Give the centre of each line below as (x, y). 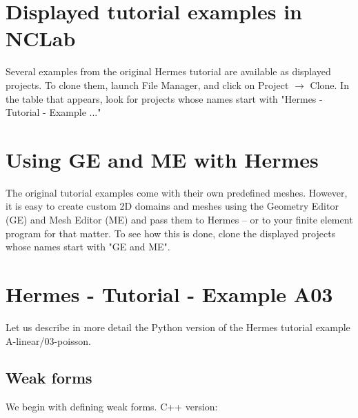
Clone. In (329, 84)
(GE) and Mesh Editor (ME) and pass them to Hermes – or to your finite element (179, 219)
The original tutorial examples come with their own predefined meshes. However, (177, 192)
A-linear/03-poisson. (48, 340)
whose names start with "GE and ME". (88, 247)
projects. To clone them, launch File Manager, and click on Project (147, 84)
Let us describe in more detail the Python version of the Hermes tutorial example (178, 327)
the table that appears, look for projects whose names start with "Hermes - (164, 98)
